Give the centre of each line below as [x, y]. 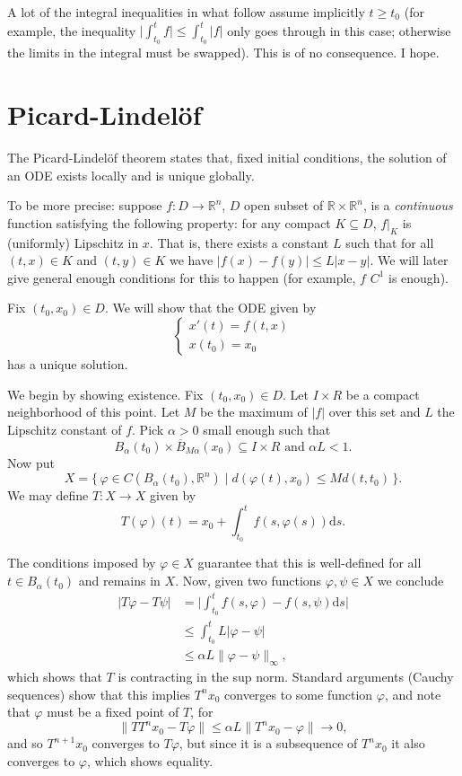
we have [191, 260]
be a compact [383, 394]
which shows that [55, 676]
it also [408, 743]
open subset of [284, 205]
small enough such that [267, 429]
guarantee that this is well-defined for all [309, 563]
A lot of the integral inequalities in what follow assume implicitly [186, 12]
